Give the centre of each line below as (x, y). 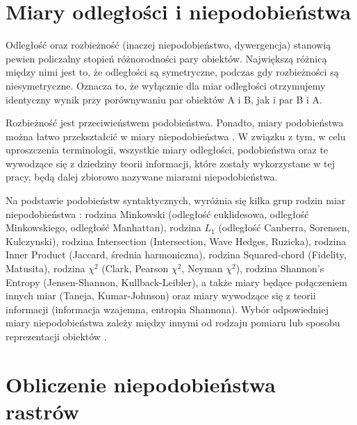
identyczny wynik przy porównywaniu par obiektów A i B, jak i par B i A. (164, 99)
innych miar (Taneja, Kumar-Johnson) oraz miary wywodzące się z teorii (161, 295)
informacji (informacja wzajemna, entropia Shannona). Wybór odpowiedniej (167, 309)
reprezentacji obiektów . (56, 336)
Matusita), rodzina (45, 268)
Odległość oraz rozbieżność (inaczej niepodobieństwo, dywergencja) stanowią (168, 45)
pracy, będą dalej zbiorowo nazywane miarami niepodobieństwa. (142, 177)
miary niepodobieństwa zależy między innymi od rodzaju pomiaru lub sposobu (173, 323)
